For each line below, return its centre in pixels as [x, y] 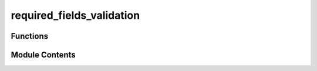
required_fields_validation [75, 15]
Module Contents [43, 55]
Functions [30, 36]
